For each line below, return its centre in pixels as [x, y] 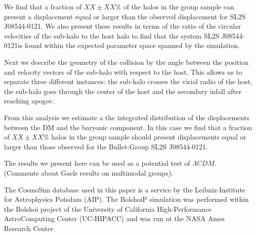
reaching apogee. [29, 101]
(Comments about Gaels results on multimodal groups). [89, 172]
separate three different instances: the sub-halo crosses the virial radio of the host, [128, 81]
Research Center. [30, 228]
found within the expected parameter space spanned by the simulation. [132, 45]
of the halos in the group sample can [179, 6]
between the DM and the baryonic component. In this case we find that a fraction [128, 127]
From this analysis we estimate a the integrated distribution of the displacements [127, 117]
